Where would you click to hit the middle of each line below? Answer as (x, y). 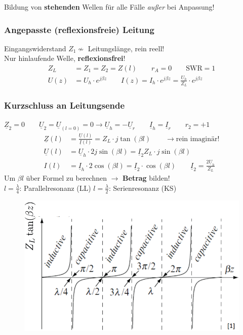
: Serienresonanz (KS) (143, 188)
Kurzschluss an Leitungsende (65, 105)
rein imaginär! (198, 139)
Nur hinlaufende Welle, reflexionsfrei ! (65, 58)
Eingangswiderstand (35, 48)
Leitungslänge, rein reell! (126, 48)
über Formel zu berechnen (66, 178)
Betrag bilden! (146, 178)
